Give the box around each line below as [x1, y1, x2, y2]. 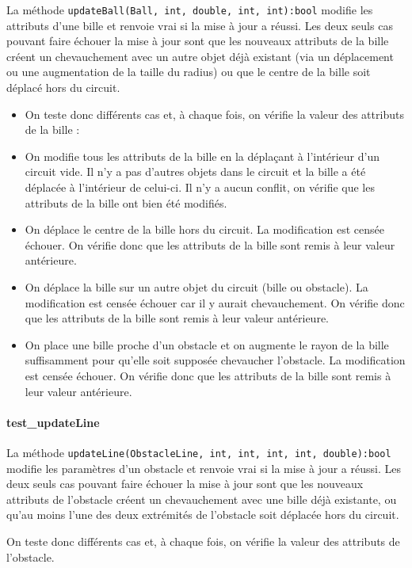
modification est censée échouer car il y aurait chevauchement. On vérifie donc [25, 294, 405, 311]
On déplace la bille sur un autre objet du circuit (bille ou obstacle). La [25, 278, 368, 295]
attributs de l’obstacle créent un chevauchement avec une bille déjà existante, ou [6, 490, 397, 507]
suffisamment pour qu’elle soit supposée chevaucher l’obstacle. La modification [25, 352, 406, 368]
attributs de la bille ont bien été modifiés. [25, 194, 227, 211]
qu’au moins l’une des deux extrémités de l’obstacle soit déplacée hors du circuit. [6, 506, 399, 523]
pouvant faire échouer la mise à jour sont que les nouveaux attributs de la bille [6, 32, 389, 49]
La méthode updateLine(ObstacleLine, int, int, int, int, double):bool [6, 444, 391, 460]
